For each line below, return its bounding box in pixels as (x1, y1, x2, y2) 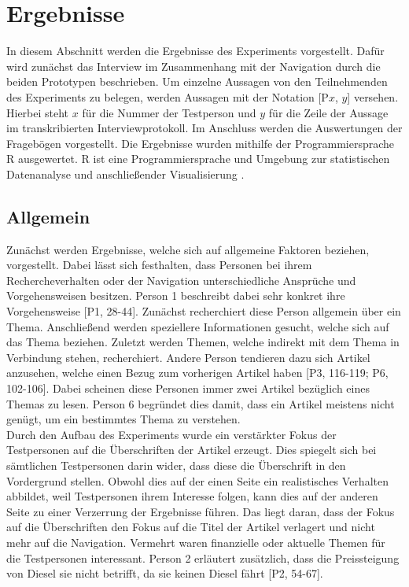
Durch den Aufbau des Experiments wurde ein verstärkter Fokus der (6, 426, 337, 442)
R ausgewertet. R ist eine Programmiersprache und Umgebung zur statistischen (6, 150, 390, 167)
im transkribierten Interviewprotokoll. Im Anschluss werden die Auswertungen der (6, 120, 403, 136)
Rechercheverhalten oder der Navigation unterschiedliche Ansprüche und (6, 271, 356, 288)
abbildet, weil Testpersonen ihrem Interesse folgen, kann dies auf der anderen (6, 488, 378, 504)
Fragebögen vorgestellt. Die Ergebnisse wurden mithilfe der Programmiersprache (6, 135, 395, 151)
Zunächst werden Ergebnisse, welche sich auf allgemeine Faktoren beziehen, (6, 241, 370, 257)
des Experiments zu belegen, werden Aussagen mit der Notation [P (6, 88, 329, 105)
